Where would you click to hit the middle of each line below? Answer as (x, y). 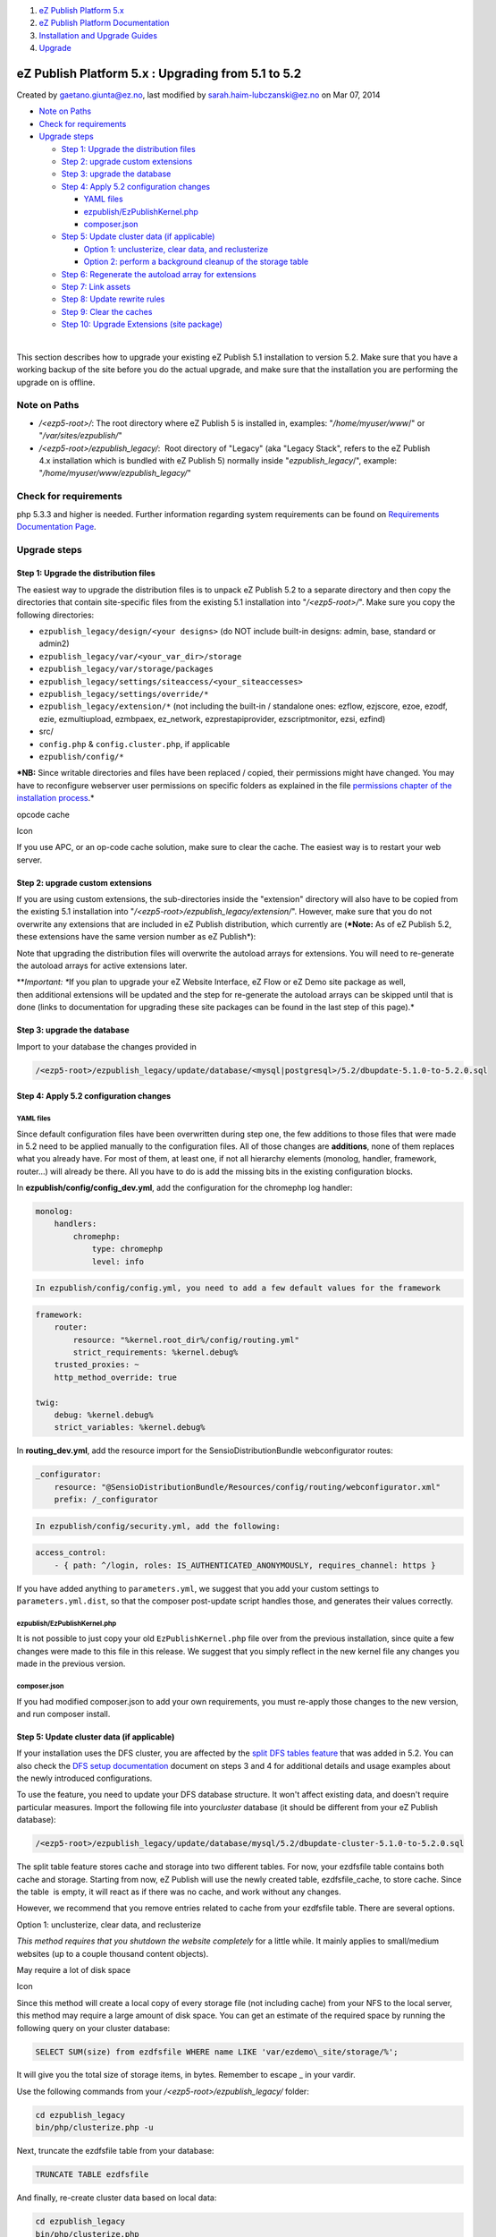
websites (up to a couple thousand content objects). (113, 1953)
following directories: (55, 615)
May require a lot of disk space (74, 1969)
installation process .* (55, 798)
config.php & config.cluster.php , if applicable (135, 744)
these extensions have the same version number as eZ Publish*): (136, 937)
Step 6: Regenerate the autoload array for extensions (159, 274)
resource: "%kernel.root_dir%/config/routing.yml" (186, 1340)
